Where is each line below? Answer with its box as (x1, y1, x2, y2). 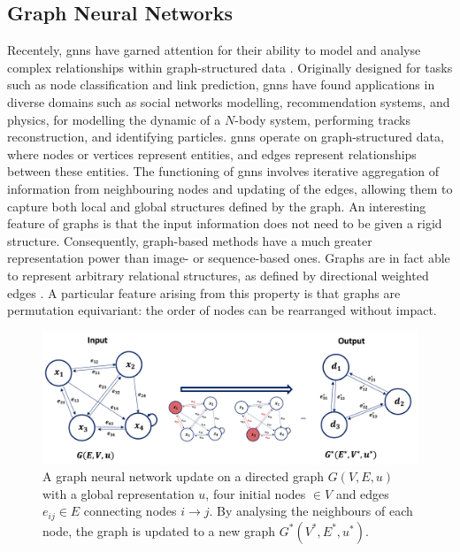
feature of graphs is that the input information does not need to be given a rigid (7, 214, 442, 233)
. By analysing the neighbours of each (209, 502, 413, 520)
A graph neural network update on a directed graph (42, 467, 324, 486)
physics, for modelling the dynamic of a (7, 110, 221, 128)
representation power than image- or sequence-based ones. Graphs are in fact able (7, 249, 450, 267)
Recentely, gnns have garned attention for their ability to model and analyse (7, 41, 421, 59)
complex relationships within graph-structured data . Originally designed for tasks (7, 57, 453, 76)
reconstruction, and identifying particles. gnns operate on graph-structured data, (7, 127, 444, 146)
